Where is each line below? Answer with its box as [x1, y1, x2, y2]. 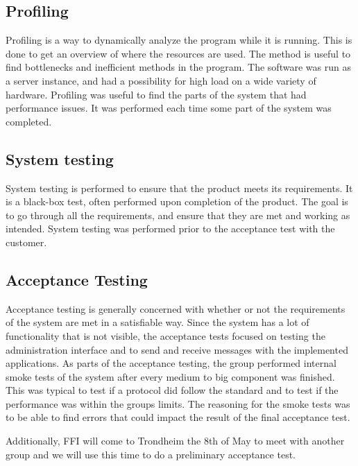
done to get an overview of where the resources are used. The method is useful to [6, 46, 351, 60]
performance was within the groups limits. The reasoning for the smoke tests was [6, 396, 350, 411]
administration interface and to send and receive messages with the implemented [6, 342, 348, 356]
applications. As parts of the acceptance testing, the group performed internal [6, 356, 336, 370]
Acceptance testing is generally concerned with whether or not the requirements [6, 301, 346, 316]
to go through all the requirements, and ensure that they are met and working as [6, 207, 350, 222]
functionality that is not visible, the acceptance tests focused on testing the [6, 328, 325, 343]
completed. [6, 114, 52, 128]
